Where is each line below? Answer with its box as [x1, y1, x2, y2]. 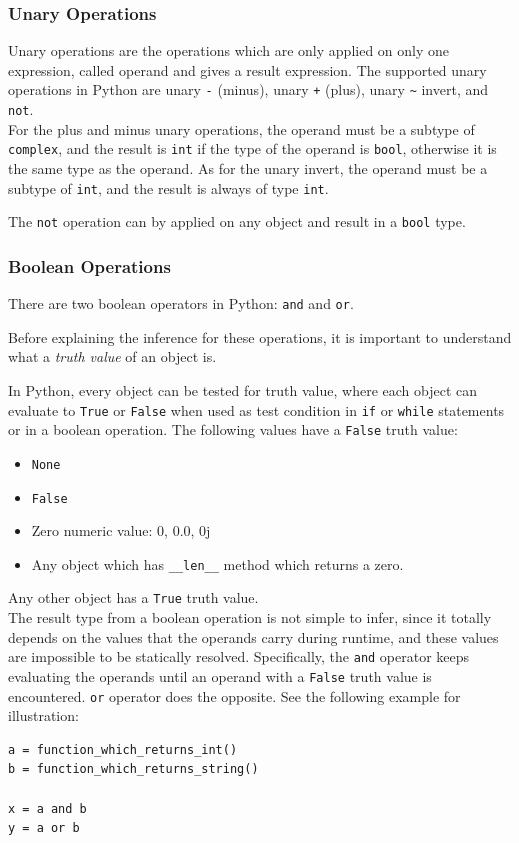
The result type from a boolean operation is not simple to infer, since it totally [8, 607, 492, 628]
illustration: [8, 705, 79, 726]
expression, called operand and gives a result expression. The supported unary [8, 59, 487, 80]
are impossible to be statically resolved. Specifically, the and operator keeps [8, 646, 470, 667]
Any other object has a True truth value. [8, 587, 259, 608]
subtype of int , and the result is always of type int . [8, 177, 329, 198]
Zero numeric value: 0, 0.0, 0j [31, 520, 211, 541]
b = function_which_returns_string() [8, 762, 259, 777]
